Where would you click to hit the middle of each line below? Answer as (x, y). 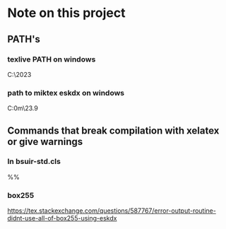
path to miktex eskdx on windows (66, 93)
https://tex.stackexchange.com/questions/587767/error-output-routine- (112, 211)
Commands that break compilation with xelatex (113, 130)
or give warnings (45, 142)
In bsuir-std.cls (34, 162)
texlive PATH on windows (52, 59)
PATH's (24, 39)
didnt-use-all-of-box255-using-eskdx (62, 218)
